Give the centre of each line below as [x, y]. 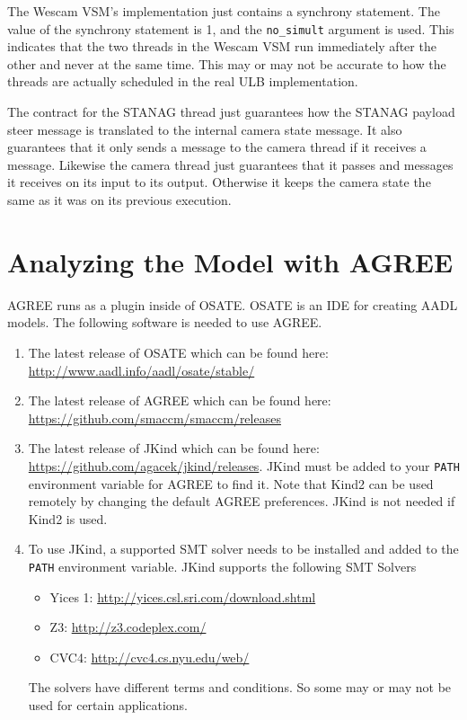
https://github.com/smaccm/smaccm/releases [154, 418]
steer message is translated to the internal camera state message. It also [205, 129]
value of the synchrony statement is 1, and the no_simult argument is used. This [231, 28]
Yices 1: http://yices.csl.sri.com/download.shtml [183, 596]
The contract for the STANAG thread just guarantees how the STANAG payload [231, 112]
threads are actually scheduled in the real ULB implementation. [183, 81]
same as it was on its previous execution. [119, 200]
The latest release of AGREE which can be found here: [180, 400]
